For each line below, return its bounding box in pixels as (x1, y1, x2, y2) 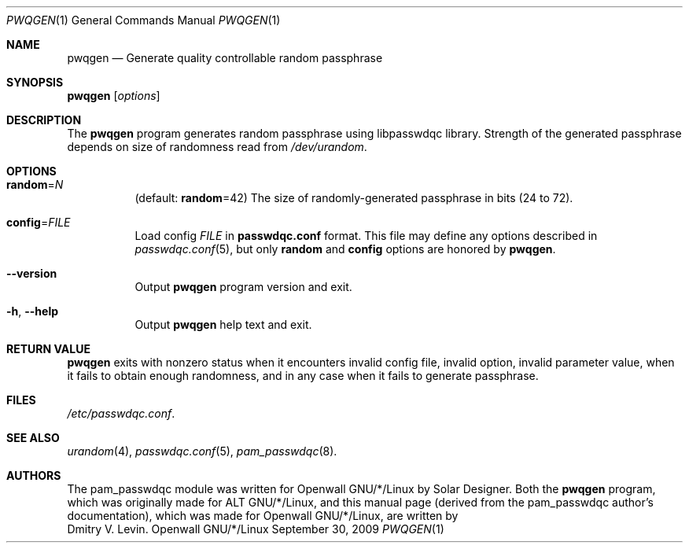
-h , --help (6, 304, 59, 318)
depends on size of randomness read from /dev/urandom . (67, 140, 367, 153)
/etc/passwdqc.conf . (67, 407, 175, 420)
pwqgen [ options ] (67, 89, 160, 102)
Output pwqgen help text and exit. (134, 318, 312, 331)
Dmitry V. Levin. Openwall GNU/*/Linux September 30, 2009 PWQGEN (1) (67, 522, 444, 536)
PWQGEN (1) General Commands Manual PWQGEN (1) (6, 13, 281, 27)
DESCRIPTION (6, 113, 82, 127)
